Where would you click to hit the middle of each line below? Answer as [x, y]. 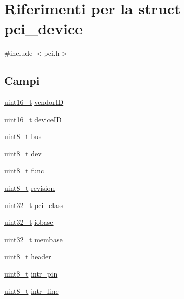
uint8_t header [28, 256]
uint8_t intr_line [31, 291]
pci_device [44, 28]
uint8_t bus [23, 136]
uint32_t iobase [29, 222]
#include [18, 53]
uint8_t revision [30, 188]
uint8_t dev [23, 153]
